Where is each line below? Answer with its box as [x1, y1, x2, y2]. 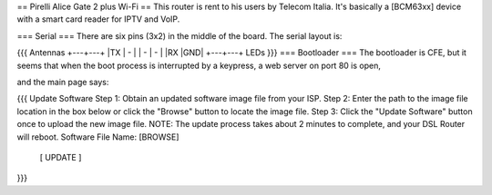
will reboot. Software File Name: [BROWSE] [16, 132, 179, 142]
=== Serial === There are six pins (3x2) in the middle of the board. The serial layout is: [16, 30, 343, 41]
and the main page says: [16, 76, 109, 87]
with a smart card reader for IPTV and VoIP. [16, 14, 180, 24]
